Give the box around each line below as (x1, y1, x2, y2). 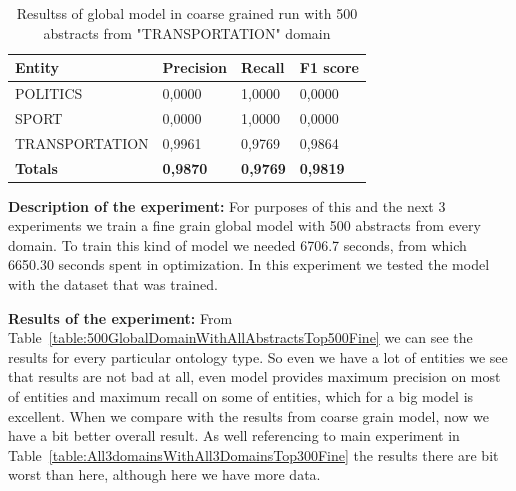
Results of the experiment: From (8, 307, 233, 328)
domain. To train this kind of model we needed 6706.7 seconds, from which (8, 234, 467, 255)
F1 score (299, 57, 359, 78)
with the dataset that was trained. (8, 274, 218, 295)
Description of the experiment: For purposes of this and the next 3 (8, 195, 446, 216)
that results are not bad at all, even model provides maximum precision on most (8, 366, 501, 387)
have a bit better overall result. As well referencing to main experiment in (8, 425, 460, 446)
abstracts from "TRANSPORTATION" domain (43, 22, 331, 43)
